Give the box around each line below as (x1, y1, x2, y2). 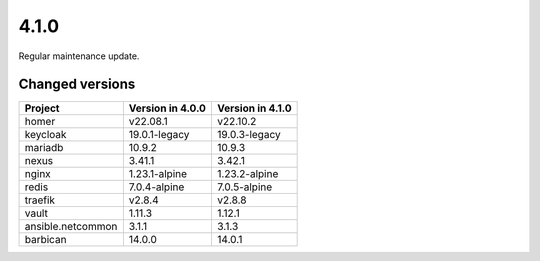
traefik (24, 193, 55, 207)
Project (24, 101, 60, 115)
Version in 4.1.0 (216, 101, 292, 115)
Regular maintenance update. (18, 50, 140, 62)
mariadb (24, 141, 64, 155)
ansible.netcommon (24, 220, 118, 234)
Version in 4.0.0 (128, 101, 207, 115)
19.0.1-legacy (128, 128, 190, 142)
